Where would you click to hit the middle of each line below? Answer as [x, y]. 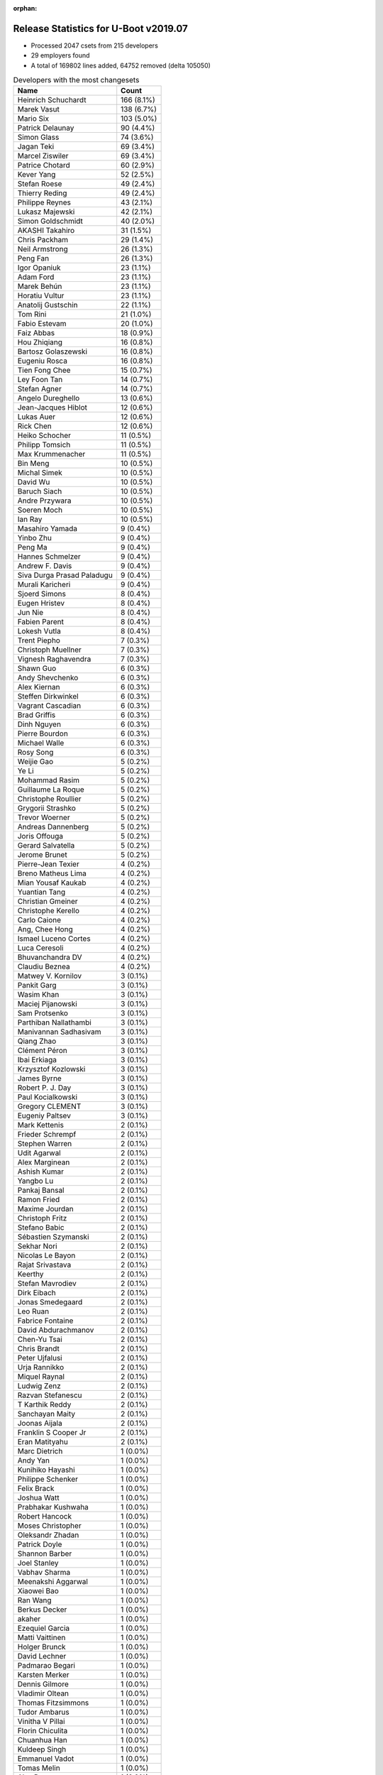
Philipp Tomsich [44, 445]
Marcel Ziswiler [43, 156]
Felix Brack [36, 1489]
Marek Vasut [38, 109]
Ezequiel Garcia [44, 1628]
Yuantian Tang [41, 892]
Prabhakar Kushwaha [53, 1507]
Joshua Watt [38, 1498]
